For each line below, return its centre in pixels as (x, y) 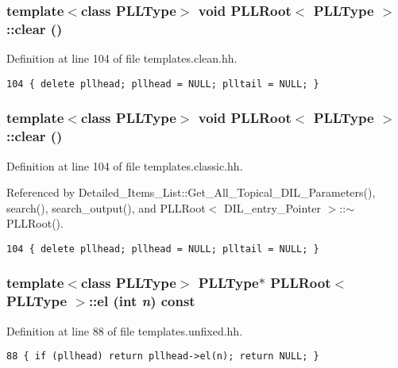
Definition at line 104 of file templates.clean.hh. (122, 58)
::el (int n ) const (142, 301)
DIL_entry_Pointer (273, 207)
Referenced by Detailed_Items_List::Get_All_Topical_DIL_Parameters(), (191, 192)
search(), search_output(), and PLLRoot (106, 207)
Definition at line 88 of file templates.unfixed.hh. (125, 330)
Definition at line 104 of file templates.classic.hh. (125, 165)
